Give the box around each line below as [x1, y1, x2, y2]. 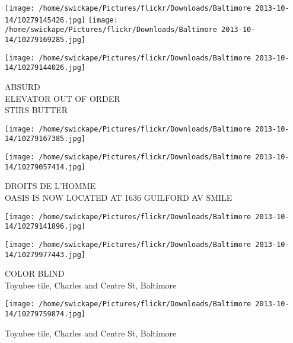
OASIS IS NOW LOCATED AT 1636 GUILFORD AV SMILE [5, 191, 233, 203]
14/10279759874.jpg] [5, 310, 86, 318]
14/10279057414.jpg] [5, 162, 86, 171]
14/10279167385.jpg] [5, 134, 86, 143]
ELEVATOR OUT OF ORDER [5, 92, 120, 104]
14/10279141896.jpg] [5, 222, 86, 231]
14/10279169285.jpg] [5, 35, 86, 44]
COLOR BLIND [5, 267, 65, 280]
